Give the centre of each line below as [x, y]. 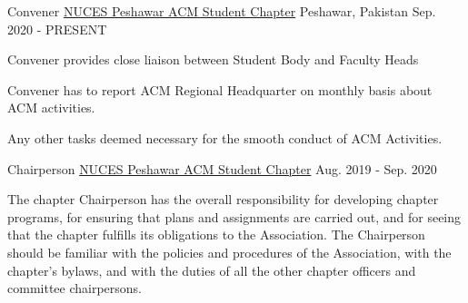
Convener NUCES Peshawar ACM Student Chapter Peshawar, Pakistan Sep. [222, 11]
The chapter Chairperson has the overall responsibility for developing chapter [223, 199]
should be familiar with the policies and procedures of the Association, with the [229, 252]
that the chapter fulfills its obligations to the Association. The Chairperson [216, 235]
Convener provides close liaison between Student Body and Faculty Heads [213, 59]
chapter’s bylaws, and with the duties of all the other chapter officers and [212, 270]
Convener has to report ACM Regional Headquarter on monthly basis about [220, 89]
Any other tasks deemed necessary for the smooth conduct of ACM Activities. [225, 137]
